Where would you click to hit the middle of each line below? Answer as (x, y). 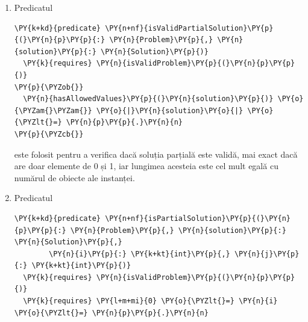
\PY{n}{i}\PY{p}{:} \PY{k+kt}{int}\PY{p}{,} (140, 254)
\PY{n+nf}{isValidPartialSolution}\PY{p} (189, 28)
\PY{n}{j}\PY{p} (267, 254)
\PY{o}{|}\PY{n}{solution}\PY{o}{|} (170, 110)
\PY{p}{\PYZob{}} (49, 87)
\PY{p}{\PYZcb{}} (49, 134)
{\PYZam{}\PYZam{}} (53, 110)
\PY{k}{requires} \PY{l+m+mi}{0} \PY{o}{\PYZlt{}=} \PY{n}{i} (150, 301)
